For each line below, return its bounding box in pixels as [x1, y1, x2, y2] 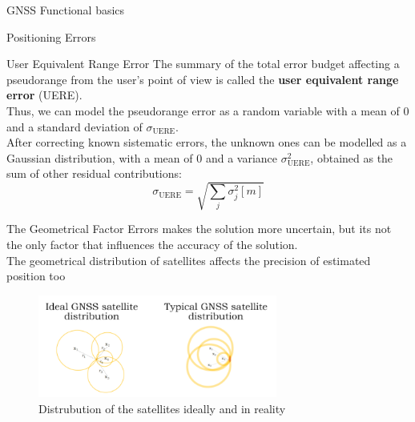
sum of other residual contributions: [6, 165, 182, 182]
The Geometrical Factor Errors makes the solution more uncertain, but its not [6, 220, 392, 237]
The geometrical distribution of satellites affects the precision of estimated [6, 251, 371, 268]
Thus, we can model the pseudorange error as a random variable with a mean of [6, 102, 400, 119]
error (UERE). [6, 86, 83, 103]
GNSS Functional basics [6, 2, 125, 18]
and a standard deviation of [6, 118, 143, 135]
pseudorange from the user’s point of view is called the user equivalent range [6, 70, 399, 87]
